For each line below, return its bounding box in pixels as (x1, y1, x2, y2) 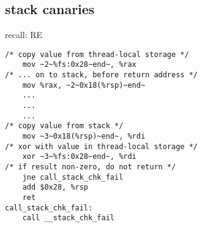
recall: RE (5, 28, 43, 41)
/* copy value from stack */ (5, 121, 124, 131)
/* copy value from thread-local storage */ (5, 50, 189, 59)
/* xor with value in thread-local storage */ (5, 142, 198, 151)
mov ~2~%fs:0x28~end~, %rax (22, 60, 137, 69)
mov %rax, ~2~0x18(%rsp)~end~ (22, 80, 146, 90)
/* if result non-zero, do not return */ (5, 163, 176, 172)
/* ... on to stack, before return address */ (5, 71, 198, 80)
